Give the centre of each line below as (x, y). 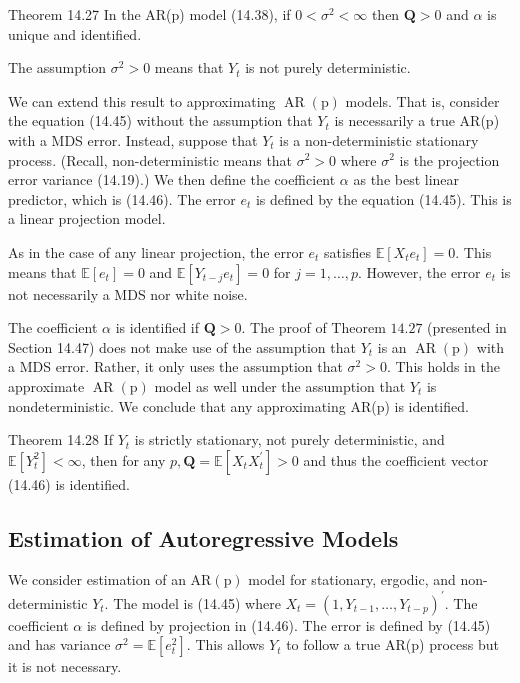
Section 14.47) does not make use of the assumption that (182, 346)
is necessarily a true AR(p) (417, 120)
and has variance (59, 644)
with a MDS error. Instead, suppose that (133, 139)
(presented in (467, 327)
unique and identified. (75, 33)
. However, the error (419, 271)
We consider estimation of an (97, 579)
